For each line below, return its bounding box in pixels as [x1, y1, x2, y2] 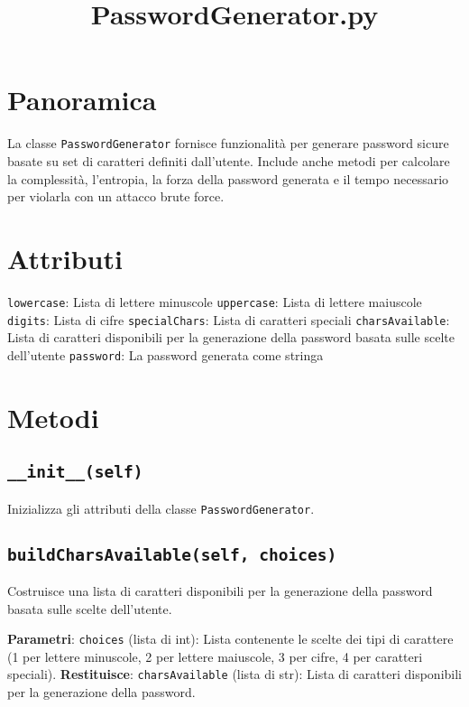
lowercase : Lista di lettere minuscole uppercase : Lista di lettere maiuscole [7, 292, 422, 311]
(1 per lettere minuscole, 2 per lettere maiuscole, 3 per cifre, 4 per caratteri [7, 647, 423, 665]
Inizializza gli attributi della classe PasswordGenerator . [7, 498, 315, 517]
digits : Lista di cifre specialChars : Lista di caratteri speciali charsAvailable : [7, 310, 450, 329]
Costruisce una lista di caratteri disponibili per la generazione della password [7, 581, 433, 600]
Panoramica [7, 81, 157, 118]
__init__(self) [7, 462, 143, 482]
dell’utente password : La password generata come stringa [7, 345, 324, 364]
